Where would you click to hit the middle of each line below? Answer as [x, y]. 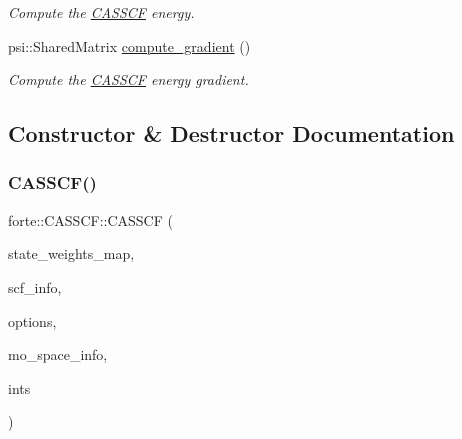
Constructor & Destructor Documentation [231, 133]
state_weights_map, [71, 253]
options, [32, 320]
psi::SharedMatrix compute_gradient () [129, 45]
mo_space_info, [58, 354]
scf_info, [35, 286]
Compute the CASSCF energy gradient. [128, 79]
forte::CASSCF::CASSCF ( [90, 219]
